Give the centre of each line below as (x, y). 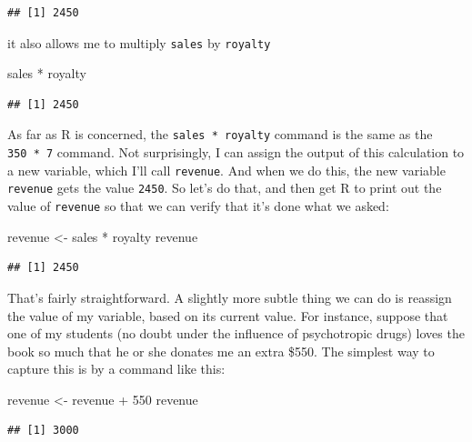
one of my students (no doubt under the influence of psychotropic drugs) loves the (236, 333)
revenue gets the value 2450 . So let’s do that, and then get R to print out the (225, 188)
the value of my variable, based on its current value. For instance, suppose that (228, 315)
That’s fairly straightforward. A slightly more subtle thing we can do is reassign (230, 297)
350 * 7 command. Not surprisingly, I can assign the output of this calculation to (236, 152)
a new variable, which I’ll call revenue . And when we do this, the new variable (226, 170)
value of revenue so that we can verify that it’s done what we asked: (198, 206)
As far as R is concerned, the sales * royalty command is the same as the (220, 134)
